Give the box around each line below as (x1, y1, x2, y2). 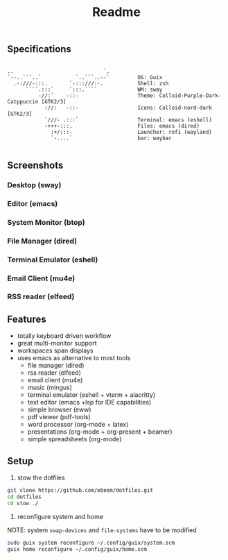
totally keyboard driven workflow (17, 332, 112, 340)
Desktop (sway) (7, 180, 62, 189)
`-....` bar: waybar (51, 135, 172, 142)
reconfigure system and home (17, 512, 104, 520)
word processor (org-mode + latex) (27, 421, 129, 429)
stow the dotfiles (17, 473, 65, 482)
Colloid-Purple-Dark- (159, 92, 222, 99)
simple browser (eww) (27, 405, 91, 414)
